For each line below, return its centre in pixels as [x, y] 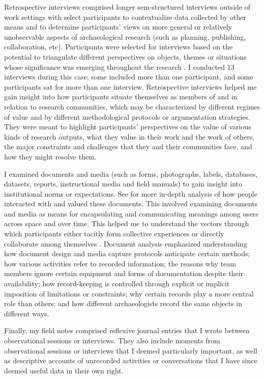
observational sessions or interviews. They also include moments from [112, 340]
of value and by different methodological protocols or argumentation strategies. [127, 116]
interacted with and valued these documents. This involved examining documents [131, 204]
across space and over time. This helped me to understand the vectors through [127, 223]
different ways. [27, 313]
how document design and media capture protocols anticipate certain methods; [127, 253]
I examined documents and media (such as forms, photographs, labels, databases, [131, 173]
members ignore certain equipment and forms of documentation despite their [124, 273]
